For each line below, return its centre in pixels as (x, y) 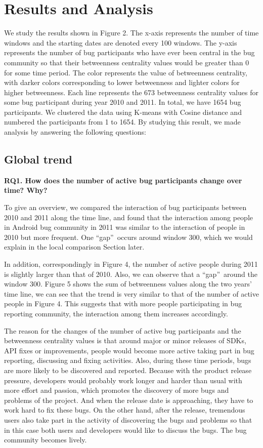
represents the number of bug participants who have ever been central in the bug (129, 52)
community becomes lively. (46, 440)
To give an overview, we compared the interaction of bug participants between (125, 207)
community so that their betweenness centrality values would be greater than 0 (127, 62)
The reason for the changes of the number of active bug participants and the (123, 330)
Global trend (38, 159)
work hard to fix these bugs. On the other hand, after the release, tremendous (125, 410)
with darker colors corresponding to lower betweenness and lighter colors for (122, 82)
